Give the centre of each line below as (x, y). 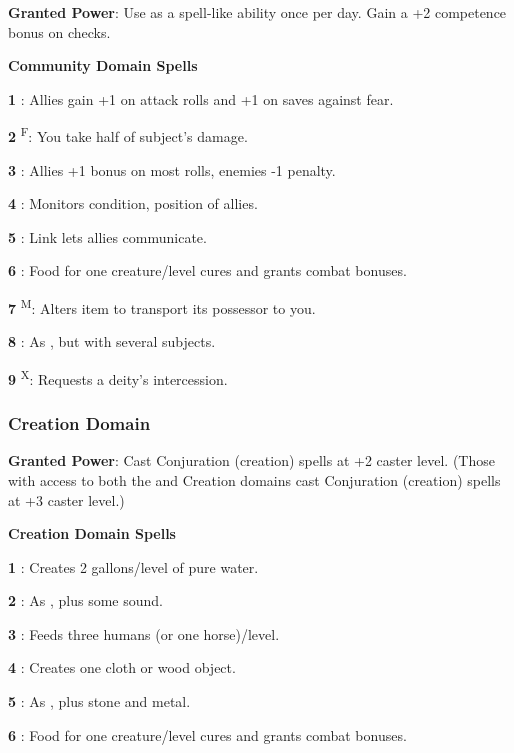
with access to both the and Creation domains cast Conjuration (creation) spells (254, 479)
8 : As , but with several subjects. (112, 341)
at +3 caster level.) (66, 499)
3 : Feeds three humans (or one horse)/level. (144, 633)
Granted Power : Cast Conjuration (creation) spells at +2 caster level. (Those (251, 460)
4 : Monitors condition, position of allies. (133, 203)
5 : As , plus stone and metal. (99, 701)
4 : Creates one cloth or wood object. (122, 667)
